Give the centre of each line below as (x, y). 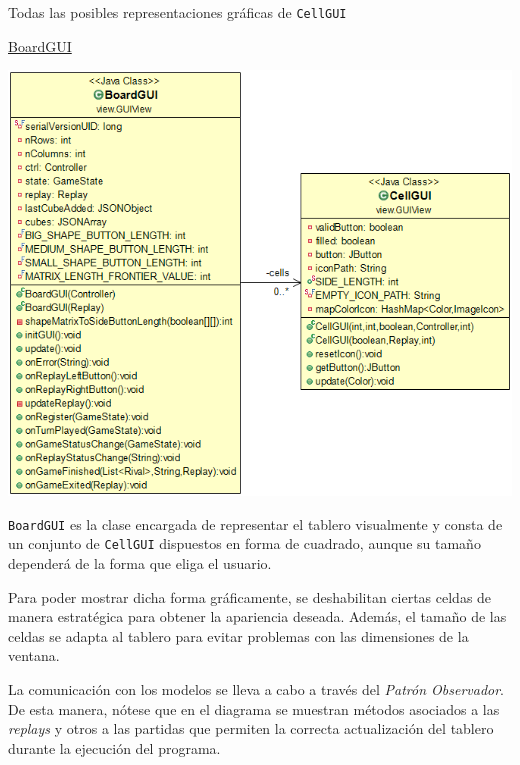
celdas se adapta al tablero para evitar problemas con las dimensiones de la (238, 635)
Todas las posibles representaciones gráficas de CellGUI (177, 12)
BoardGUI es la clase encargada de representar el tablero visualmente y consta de (255, 523)
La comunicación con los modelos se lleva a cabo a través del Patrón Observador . (256, 689)
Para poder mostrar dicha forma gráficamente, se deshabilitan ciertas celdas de (250, 596)
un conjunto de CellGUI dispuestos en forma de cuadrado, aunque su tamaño (244, 543)
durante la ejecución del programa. (114, 747)
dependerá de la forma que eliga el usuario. (140, 563)
